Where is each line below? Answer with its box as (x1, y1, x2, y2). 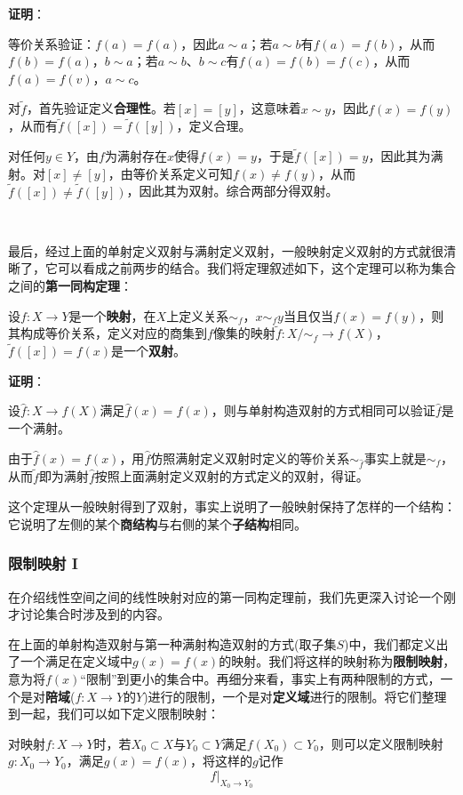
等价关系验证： (8, 34, 95, 52)
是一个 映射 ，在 (68, 306, 156, 325)
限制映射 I (8, 552, 78, 574)
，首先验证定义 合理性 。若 (26, 99, 176, 117)
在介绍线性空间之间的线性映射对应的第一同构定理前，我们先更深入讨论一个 (8, 587, 443, 606)
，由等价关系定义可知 (108, 164, 233, 182)
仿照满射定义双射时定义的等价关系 (150, 448, 350, 467)
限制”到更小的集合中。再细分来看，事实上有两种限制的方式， (85, 669, 441, 687)
